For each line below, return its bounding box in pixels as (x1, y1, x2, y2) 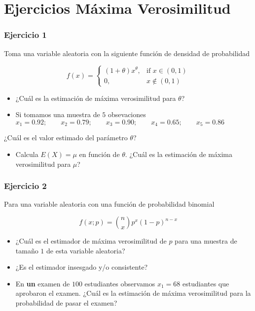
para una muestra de (175, 236, 237, 246)
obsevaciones (108, 109, 146, 120)
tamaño (15, 245, 38, 255)
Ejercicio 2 (4, 180, 47, 192)
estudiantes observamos (84, 278, 155, 288)
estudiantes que (182, 278, 229, 288)
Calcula (15, 149, 38, 159)
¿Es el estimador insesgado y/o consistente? (15, 262, 148, 272)
